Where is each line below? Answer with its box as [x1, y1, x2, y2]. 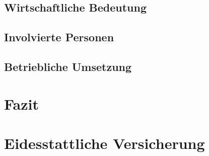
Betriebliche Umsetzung [4, 58, 132, 74]
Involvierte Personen [4, 29, 114, 45]
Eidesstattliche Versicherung [4, 132, 205, 153]
